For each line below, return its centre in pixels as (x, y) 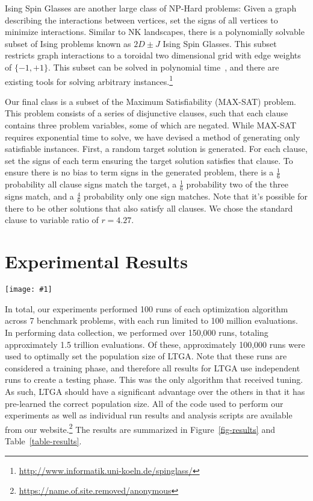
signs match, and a (39, 196)
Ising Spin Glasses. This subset (220, 43)
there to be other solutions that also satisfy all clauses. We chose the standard (149, 208)
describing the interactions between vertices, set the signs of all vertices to (141, 20)
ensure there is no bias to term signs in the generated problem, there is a (139, 172)
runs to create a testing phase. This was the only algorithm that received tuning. (154, 380)
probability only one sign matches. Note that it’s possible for (196, 196)
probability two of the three (237, 184)
